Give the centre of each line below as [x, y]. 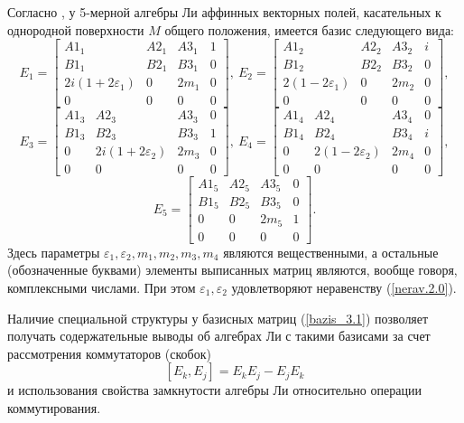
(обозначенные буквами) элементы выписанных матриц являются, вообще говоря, [232, 270]
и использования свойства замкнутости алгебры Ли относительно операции [214, 390]
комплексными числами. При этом [102, 287]
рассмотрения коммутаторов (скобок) [109, 353]
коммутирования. [54, 407]
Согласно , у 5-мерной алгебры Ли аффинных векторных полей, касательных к [224, 12]
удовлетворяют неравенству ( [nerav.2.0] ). [344, 287]
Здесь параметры [54, 252]
